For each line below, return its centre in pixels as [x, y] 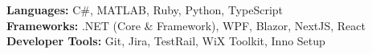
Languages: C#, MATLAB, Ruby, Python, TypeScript [145, 10]
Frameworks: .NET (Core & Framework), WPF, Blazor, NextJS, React [186, 25]
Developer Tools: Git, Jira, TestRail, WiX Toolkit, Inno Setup [166, 41]
